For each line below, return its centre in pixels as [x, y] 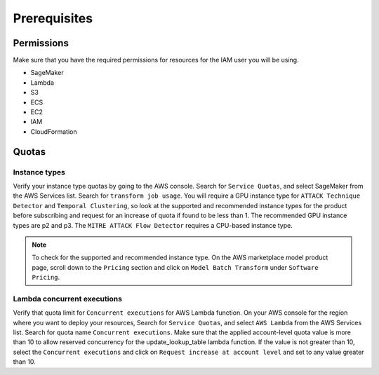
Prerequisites [53, 18]
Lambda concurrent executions [68, 299]
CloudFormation [54, 131]
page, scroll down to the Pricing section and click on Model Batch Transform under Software [175, 267]
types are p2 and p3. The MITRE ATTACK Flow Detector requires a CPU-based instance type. [153, 225]
